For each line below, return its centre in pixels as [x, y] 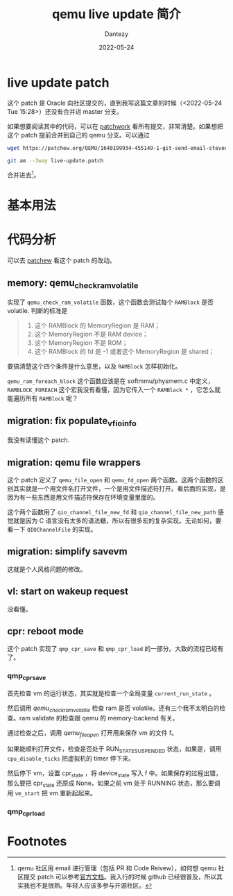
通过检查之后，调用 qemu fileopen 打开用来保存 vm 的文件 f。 [93, 733]
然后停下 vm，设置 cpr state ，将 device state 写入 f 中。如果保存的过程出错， [114, 774]
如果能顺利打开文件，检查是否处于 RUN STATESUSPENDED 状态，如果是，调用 [114, 749]
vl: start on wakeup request [68, 592]
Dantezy [116, 34]
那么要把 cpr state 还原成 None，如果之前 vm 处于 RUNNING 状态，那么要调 [114, 784]
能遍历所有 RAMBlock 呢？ [43, 398]
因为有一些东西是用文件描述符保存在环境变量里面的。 [83, 498]
